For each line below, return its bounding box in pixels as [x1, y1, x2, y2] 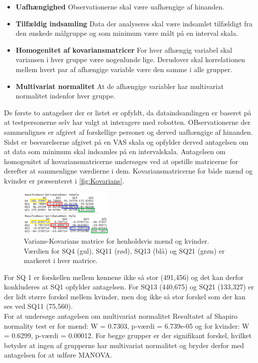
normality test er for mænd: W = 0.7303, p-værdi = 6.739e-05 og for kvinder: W [4, 320, 250, 331]
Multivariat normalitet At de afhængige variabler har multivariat [15, 81, 224, 91]
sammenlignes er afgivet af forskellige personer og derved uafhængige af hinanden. [4, 126, 253, 137]
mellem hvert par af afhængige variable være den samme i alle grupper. [15, 64, 233, 74]
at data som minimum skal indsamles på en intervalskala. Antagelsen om [4, 146, 226, 157]
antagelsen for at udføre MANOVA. [4, 350, 112, 360]
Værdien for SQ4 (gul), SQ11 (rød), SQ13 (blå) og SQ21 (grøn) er [24, 245, 225, 256]
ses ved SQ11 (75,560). [4, 301, 73, 311]
